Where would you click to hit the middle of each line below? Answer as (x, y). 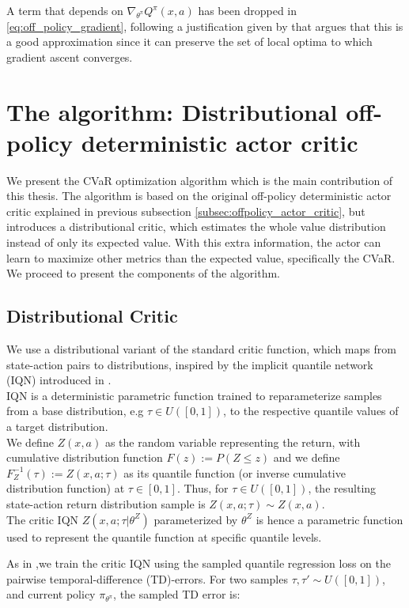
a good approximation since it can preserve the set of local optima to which (189, 42)
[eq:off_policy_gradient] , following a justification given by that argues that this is (205, 26)
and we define (307, 457)
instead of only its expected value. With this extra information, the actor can (194, 242)
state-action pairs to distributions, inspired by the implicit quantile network (190, 364)
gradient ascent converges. (70, 57)
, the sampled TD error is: (177, 594)
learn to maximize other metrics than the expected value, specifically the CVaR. (201, 257)
